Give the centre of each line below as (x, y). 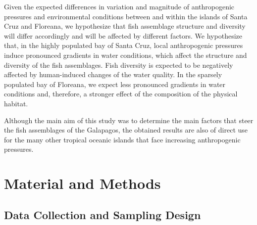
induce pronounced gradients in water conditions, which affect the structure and (126, 55)
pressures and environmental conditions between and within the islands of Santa (126, 16)
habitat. (16, 103)
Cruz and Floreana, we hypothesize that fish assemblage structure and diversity (125, 26)
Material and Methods (82, 183)
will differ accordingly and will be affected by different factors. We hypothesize (123, 35)
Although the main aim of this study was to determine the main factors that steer (129, 120)
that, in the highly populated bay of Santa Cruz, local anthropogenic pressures (124, 45)
